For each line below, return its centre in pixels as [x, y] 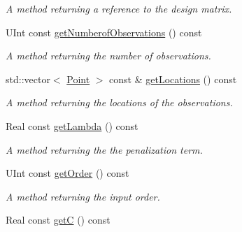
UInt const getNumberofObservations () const [104, 32]
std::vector [28, 79]
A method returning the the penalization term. [104, 149]
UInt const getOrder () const [67, 173]
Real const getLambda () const [72, 125]
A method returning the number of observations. [108, 56]
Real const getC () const [58, 220]
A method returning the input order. [83, 196]
